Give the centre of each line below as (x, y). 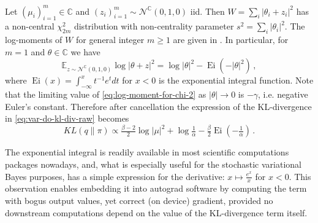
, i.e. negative (283, 94)
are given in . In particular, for (231, 40)
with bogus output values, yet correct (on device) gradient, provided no (139, 200)
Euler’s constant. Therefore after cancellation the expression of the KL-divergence (158, 106)
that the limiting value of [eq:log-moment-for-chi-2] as (106, 94)
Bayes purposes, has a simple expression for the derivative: (115, 176)
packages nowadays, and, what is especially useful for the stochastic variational (153, 164)
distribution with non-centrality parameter (154, 26)
